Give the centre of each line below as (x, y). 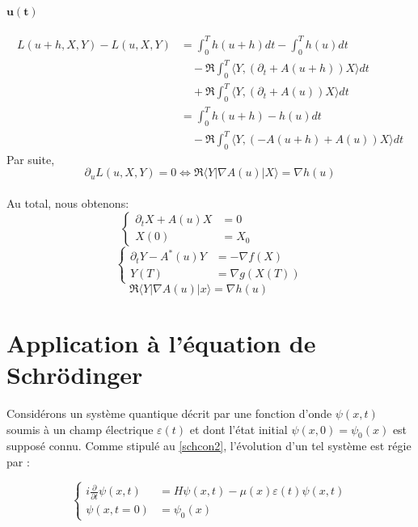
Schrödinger (75, 375)
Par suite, (31, 159)
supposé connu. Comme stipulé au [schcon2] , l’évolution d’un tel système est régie (209, 446)
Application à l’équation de (161, 342)
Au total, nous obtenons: (68, 203)
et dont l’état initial (239, 429)
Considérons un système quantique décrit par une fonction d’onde (169, 413)
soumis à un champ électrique (80, 429)
